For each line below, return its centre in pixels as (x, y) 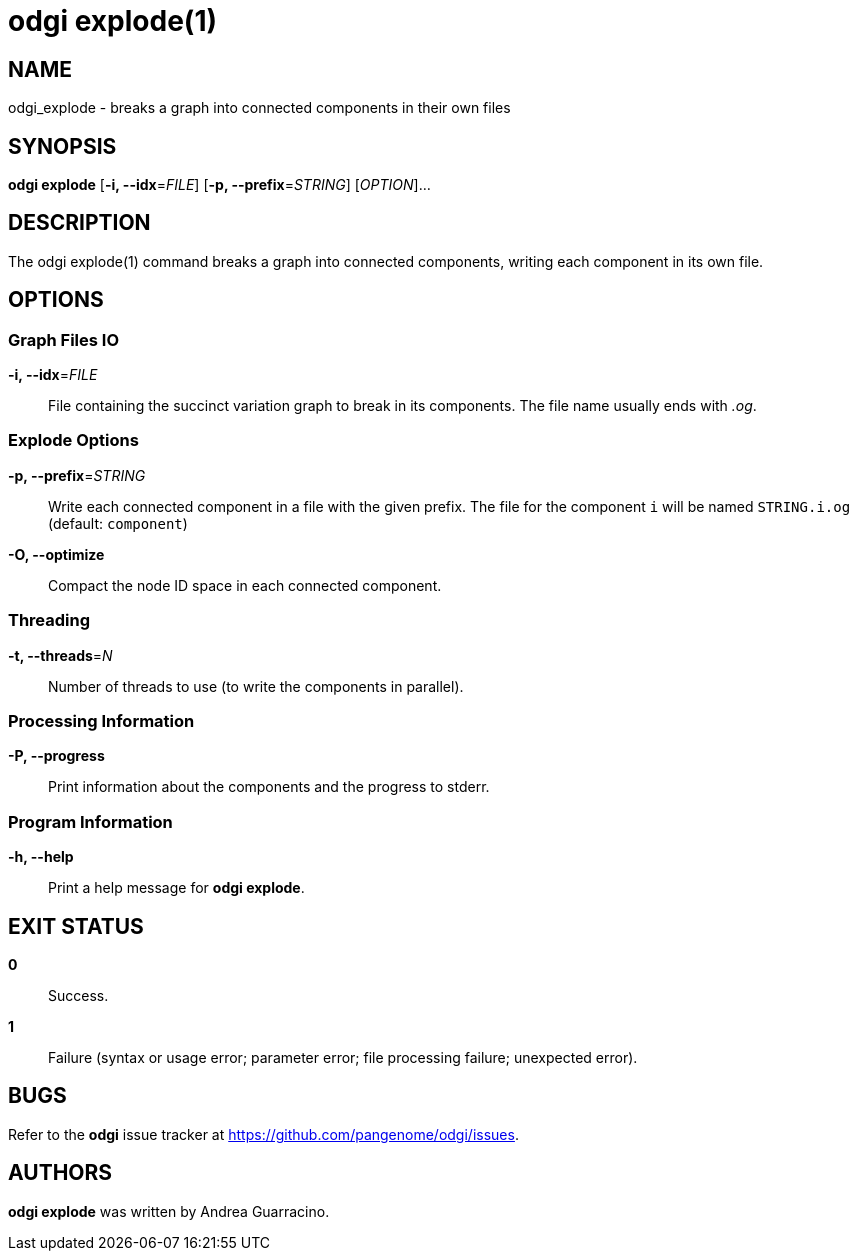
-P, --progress (56, 756)
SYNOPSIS (62, 146)
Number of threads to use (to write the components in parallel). (256, 686)
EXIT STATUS (76, 926)
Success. (78, 995)
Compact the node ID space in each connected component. (245, 585)
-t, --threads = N (60, 655)
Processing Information (101, 720)
